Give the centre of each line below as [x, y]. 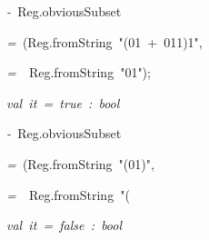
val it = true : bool [63, 102]
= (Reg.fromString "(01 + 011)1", [104, 41]
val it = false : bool [65, 225]
